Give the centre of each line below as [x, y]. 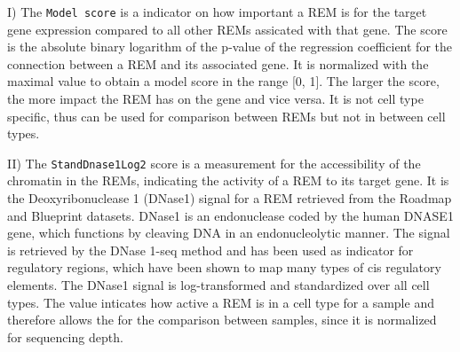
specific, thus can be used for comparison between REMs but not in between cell [226, 116]
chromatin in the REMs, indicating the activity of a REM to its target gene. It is [228, 180]
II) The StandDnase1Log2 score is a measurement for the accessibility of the [214, 163]
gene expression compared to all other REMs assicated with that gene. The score [227, 29]
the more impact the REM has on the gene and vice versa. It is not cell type [215, 99]
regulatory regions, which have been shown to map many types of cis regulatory [224, 267]
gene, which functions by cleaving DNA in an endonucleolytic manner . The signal [229, 233]
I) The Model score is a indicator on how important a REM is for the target [217, 12]
